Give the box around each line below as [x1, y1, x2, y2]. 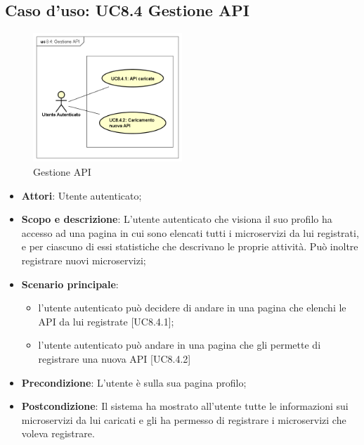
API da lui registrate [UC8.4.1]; [38, 314, 174, 328]
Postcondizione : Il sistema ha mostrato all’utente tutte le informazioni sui [21, 399, 349, 413]
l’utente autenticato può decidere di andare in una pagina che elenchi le [38, 300, 346, 315]
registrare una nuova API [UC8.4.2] [38, 352, 191, 366]
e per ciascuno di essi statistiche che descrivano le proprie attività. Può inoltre [21, 239, 358, 254]
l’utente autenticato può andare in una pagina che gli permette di [38, 337, 321, 352]
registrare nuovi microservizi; [21, 253, 146, 268]
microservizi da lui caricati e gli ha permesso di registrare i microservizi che [21, 412, 346, 427]
